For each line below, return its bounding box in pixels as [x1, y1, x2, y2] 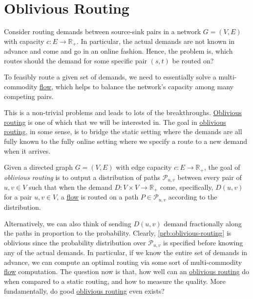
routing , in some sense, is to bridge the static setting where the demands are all [4, 126, 242, 137]
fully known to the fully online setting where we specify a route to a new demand [4, 136, 248, 146]
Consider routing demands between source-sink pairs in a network [4, 26, 201, 37]
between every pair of [177, 172, 242, 182]
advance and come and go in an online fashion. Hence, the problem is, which [4, 46, 233, 56]
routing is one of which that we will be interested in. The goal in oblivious [4, 117, 226, 127]
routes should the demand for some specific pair [4, 55, 147, 65]
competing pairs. [4, 91, 54, 101]
